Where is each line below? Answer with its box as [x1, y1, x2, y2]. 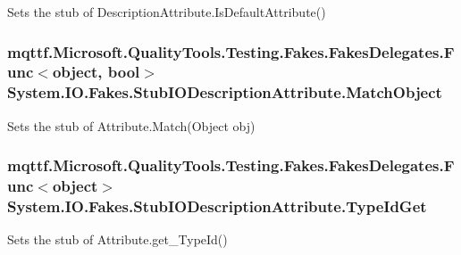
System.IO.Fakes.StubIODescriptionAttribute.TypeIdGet [7, 195, 427, 218]
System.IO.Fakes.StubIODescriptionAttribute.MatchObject [7, 81, 442, 103]
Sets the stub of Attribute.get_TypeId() [7, 230, 228, 249]
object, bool [52, 61, 140, 83]
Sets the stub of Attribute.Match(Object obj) [7, 116, 256, 135]
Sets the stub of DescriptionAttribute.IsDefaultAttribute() [7, 3, 326, 21]
